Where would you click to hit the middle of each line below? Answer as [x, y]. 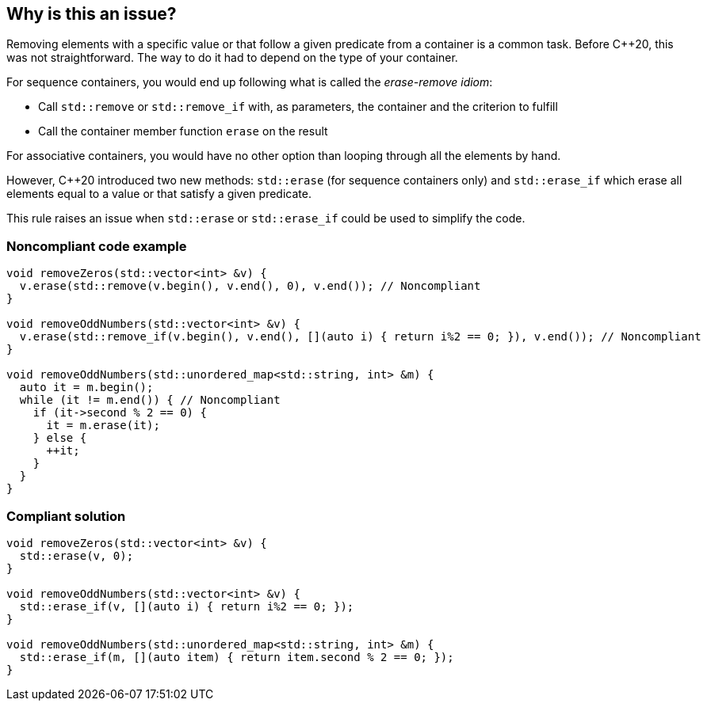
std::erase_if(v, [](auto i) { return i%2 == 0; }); [187, 606]
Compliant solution [66, 516]
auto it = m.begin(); [86, 388]
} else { [60, 438]
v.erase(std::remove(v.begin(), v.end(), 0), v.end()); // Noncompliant [250, 286]
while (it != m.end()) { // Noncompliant [150, 400]
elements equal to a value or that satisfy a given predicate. [159, 194]
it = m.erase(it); [103, 426]
